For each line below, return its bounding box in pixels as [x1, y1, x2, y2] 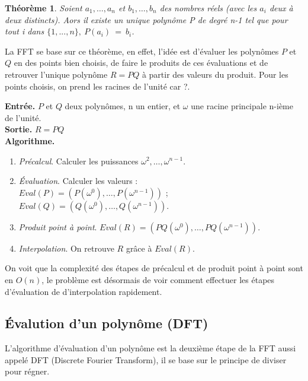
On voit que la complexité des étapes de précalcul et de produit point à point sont [5, 262, 303, 274]
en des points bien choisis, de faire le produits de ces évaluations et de [14, 56, 268, 69]
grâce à [126, 242, 152, 254]
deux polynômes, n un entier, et [65, 100, 181, 112]
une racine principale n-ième [191, 100, 293, 112]
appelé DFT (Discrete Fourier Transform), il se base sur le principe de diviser [5, 353, 287, 366]
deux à [269, 2, 293, 14]
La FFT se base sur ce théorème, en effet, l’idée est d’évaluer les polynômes [5, 45, 279, 57]
